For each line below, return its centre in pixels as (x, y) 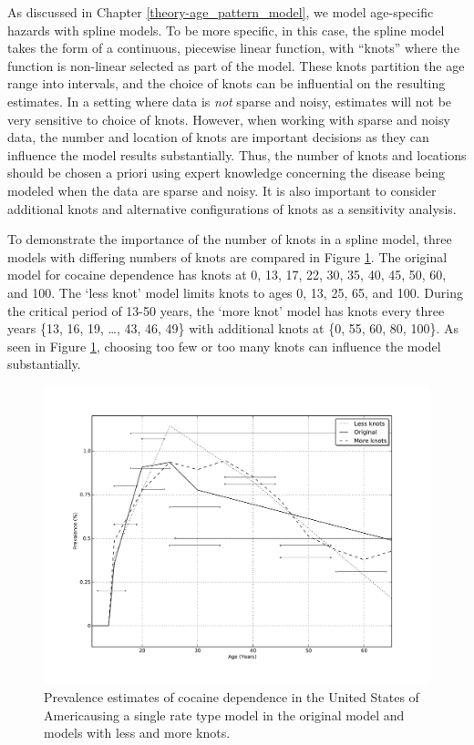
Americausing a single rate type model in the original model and (224, 714)
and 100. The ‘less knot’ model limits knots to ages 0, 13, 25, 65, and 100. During (235, 292)
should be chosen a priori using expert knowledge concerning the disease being (227, 173)
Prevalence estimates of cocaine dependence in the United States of (232, 696)
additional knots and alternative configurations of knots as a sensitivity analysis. (232, 208)
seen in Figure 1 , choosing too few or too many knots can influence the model (224, 346)
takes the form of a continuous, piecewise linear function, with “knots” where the (233, 48)
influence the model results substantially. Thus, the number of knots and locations (237, 154)
